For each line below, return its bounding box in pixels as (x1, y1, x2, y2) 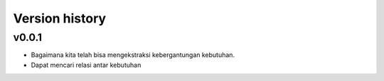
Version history (13, 11, 107, 26)
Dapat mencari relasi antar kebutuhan (31, 61, 142, 69)
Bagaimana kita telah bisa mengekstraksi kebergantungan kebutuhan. (31, 51, 235, 59)
